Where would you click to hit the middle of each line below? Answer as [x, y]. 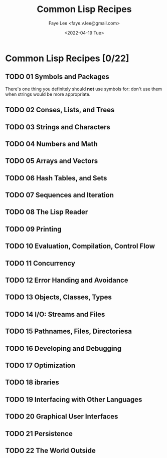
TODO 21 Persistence [39, 434]
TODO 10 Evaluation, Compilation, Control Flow [80, 246]
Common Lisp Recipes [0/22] [67, 58]
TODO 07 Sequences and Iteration [60, 195]
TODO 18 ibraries [32, 383]
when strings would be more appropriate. [48, 94]
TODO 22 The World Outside [51, 450]
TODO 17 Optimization [40, 365]
